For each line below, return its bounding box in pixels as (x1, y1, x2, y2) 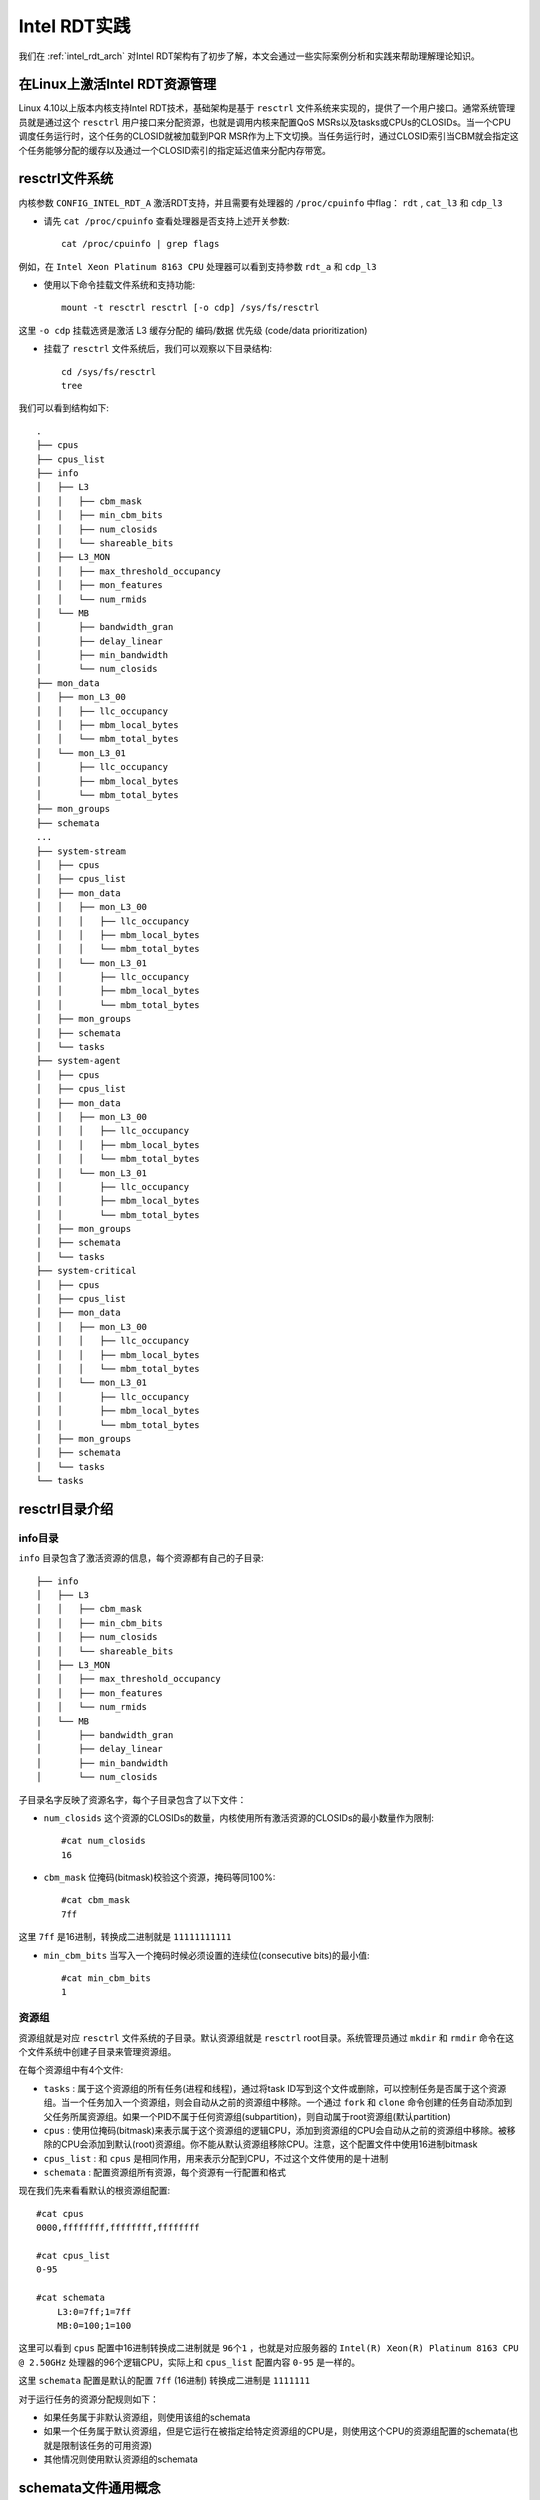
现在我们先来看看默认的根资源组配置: (18, 2185, 171, 2197)
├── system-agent (36, 1055, 121, 1067)
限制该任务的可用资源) (60, 2439, 153, 2451)
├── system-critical (36, 1265, 137, 1277)
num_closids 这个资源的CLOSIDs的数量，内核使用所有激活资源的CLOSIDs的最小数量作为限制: (43, 1811, 435, 1824)
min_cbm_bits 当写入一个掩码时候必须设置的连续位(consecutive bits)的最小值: (43, 1949, 370, 1961)
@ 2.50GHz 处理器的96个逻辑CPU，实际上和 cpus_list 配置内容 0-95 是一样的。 (18, 2356, 361, 2368)
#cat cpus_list (36, 2250, 111, 2262)
